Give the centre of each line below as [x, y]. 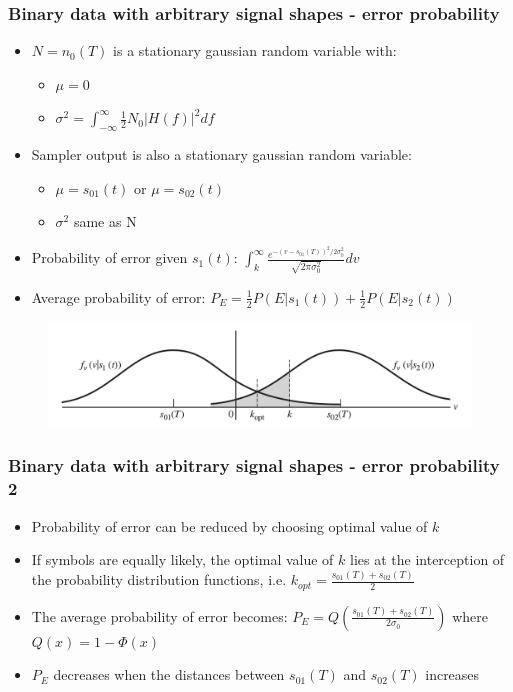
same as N [105, 221]
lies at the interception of [427, 559]
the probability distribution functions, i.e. [159, 579]
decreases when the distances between [169, 674]
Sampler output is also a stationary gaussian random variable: [221, 154]
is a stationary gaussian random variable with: [255, 50]
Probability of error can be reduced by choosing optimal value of [229, 525]
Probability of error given [109, 257]
